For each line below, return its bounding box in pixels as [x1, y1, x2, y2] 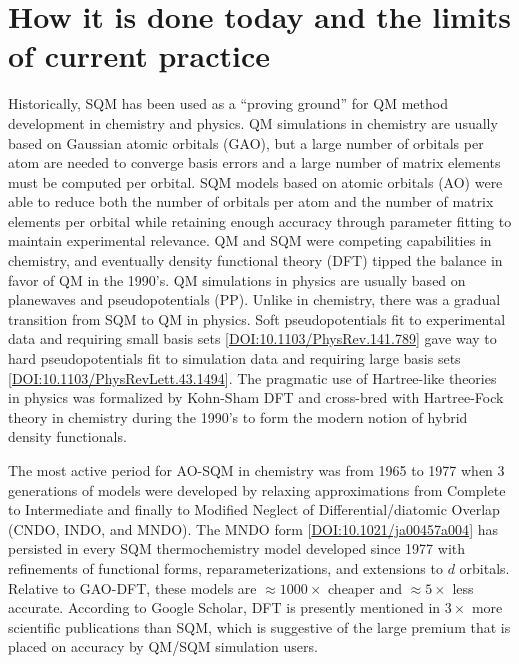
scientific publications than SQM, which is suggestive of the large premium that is [8, 616, 511, 637]
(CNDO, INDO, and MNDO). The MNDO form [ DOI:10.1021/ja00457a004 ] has [8, 518, 498, 539]
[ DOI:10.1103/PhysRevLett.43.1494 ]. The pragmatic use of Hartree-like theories [8, 367, 497, 388]
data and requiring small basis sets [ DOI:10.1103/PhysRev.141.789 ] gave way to [8, 328, 497, 349]
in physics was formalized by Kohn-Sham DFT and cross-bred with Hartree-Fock [8, 387, 504, 408]
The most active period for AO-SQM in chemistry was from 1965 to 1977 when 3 [8, 460, 505, 480]
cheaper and [328, 577, 402, 598]
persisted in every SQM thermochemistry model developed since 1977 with [8, 538, 466, 559]
